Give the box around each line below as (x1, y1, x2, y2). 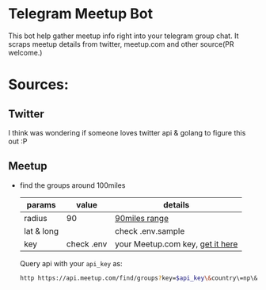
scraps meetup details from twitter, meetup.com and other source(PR (8, 39, 234, 48)
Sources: (8, 76, 69, 93)
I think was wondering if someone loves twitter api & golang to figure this (8, 128, 246, 137)
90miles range (114, 212, 169, 223)
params (26, 199, 56, 210)
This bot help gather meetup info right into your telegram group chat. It (8, 31, 239, 40)
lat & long (23, 225, 59, 236)
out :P (8, 136, 28, 146)
